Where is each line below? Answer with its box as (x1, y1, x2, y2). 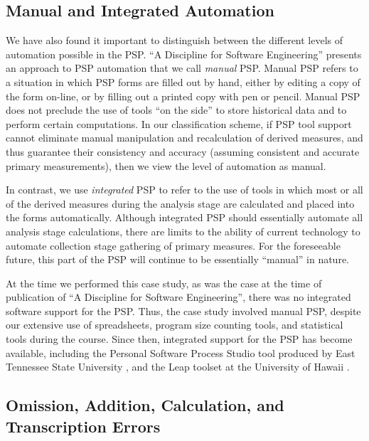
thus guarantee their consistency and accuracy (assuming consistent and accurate (6, 144, 360, 159)
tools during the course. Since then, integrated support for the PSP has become (6, 331, 353, 346)
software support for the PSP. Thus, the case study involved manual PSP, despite (6, 303, 361, 318)
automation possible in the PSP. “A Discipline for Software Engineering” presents (6, 46, 362, 61)
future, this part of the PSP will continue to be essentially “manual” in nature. (6, 252, 349, 267)
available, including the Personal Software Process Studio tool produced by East (6, 345, 355, 360)
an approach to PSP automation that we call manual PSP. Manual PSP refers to (6, 60, 358, 75)
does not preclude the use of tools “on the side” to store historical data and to (6, 102, 347, 117)
